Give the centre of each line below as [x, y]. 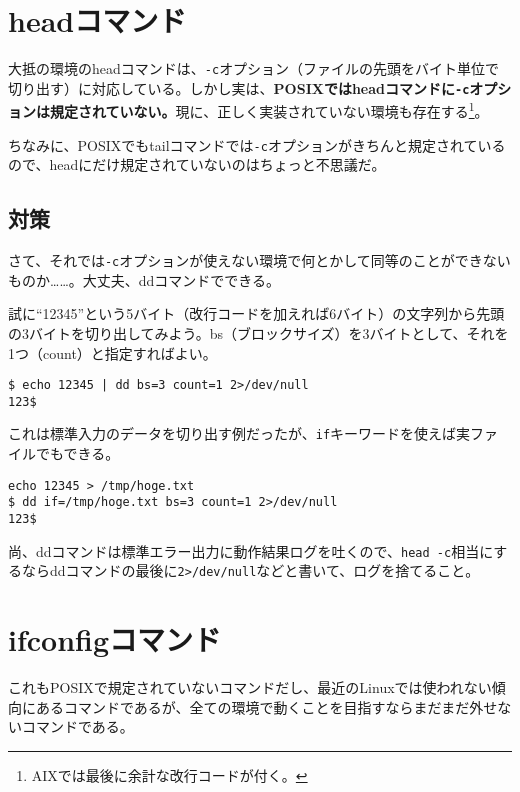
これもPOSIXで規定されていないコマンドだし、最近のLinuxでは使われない [250, 687]
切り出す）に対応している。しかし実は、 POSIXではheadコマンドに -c [239, 87]
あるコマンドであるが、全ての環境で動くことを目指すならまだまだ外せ [266, 706]
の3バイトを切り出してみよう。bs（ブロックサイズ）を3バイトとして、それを [258, 332]
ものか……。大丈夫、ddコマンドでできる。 [144, 279]
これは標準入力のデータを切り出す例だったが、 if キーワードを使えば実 [239, 433]
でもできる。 [77, 453]
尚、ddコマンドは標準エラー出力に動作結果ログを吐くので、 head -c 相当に [251, 550]
